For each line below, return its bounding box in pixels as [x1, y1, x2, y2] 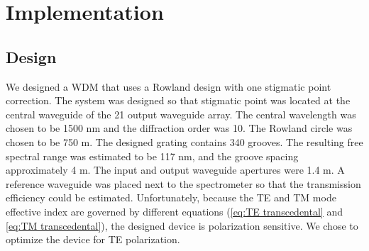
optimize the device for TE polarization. [6, 232, 180, 247]
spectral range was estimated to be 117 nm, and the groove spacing [6, 148, 299, 163]
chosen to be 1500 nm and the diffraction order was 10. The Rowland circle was [6, 121, 353, 135]
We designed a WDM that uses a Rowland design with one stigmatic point [6, 79, 331, 94]
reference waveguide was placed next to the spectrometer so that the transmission [6, 176, 361, 191]
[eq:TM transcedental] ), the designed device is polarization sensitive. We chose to [6, 218, 358, 233]
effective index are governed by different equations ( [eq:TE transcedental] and [6, 203, 343, 218]
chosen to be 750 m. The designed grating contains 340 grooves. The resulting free [6, 134, 363, 149]
